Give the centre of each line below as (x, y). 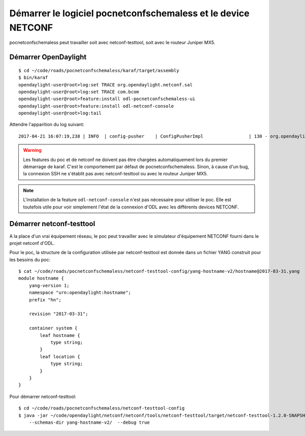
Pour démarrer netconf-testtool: (43, 396)
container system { (53, 328)
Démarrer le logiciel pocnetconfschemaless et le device (129, 13)
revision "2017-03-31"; (58, 314)
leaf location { (60, 356)
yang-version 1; (49, 285)
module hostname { (41, 278)
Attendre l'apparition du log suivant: (47, 124)
